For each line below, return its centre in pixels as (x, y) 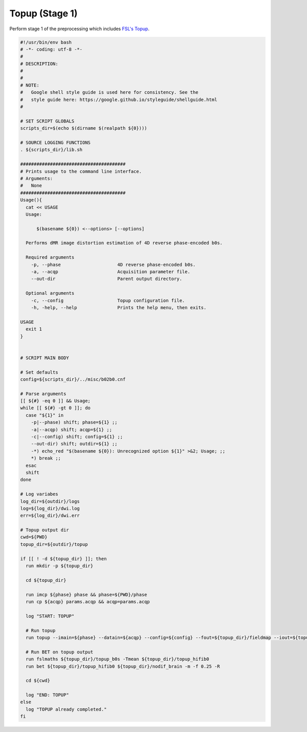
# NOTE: (30, 85)
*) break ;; (46, 458)
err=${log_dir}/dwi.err (50, 516)
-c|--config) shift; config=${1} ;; (77, 437)
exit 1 (34, 329)
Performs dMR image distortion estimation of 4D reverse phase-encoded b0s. (124, 243)
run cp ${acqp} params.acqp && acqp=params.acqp (88, 602)
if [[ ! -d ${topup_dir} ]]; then (63, 558)
